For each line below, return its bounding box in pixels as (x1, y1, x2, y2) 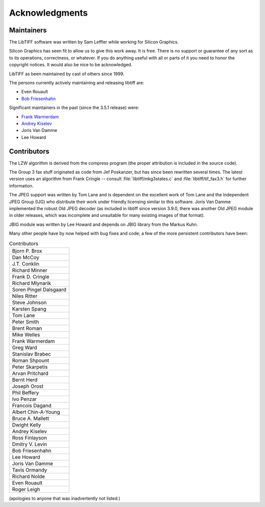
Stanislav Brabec (12, 350, 51, 357)
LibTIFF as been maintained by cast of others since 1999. (9, 71, 125, 77)
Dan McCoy (12, 254, 39, 261)
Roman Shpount (12, 357, 49, 364)
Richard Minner (12, 267, 48, 273)
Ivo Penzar (12, 396, 37, 402)
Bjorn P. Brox (12, 247, 42, 254)
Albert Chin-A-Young (12, 408, 60, 415)
